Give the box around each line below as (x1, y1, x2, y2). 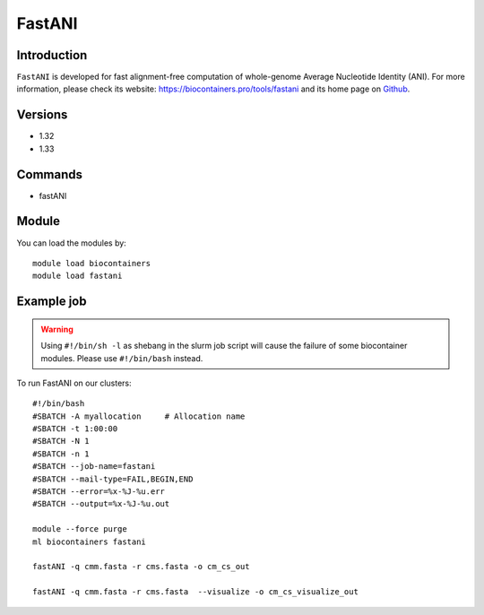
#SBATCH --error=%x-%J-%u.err (32, 487, 166, 497)
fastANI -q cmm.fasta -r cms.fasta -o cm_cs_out (32, 561, 250, 572)
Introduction (16, 48, 88, 63)
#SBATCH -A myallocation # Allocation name (32, 411, 246, 421)
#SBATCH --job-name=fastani (32, 462, 156, 472)
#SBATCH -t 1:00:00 (32, 424, 118, 434)
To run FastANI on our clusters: (16, 377, 132, 388)
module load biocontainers (32, 258, 151, 268)
